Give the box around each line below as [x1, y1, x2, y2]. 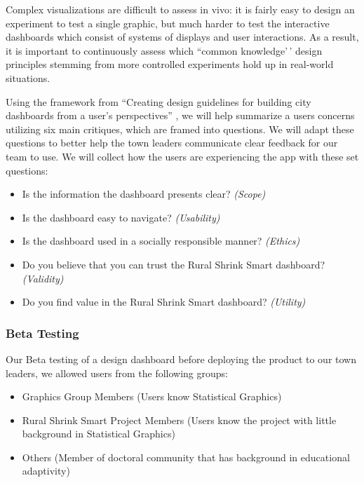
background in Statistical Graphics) [22, 426, 175, 441]
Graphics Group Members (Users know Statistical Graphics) [22, 389, 282, 404]
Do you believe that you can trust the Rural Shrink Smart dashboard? [22, 257, 325, 271]
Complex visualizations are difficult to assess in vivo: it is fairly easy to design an [6, 2, 355, 16]
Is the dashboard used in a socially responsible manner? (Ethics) [22, 233, 300, 248]
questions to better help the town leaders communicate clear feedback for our [6, 135, 338, 150]
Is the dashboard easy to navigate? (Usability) [22, 210, 220, 224]
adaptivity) [22, 463, 70, 478]
